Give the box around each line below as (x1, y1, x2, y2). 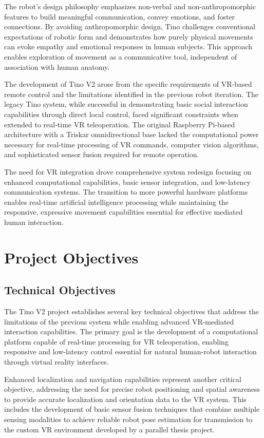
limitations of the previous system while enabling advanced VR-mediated (4, 316, 234, 327)
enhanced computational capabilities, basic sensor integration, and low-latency (4, 176, 251, 187)
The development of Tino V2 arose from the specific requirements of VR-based (4, 79, 252, 89)
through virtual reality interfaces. (4, 356, 109, 367)
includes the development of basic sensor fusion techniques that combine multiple (4, 404, 260, 414)
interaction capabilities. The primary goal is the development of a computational (4, 326, 258, 337)
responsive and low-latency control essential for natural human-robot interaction (4, 346, 257, 357)
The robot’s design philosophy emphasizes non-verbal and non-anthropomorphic (4, 1, 256, 11)
